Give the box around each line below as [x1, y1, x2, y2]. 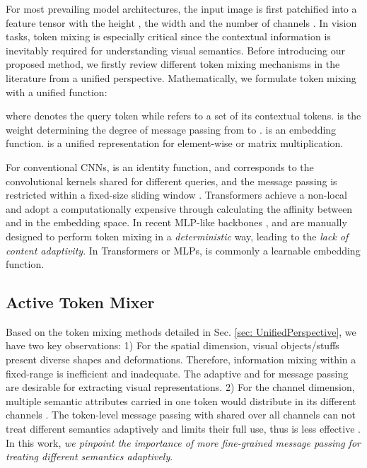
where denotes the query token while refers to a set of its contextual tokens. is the [6, 108, 361, 123]
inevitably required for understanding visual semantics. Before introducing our [6, 42, 345, 57]
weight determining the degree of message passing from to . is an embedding [6, 122, 337, 136]
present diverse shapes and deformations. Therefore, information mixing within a [6, 352, 356, 367]
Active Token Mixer [6, 291, 155, 313]
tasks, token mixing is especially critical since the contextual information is [6, 29, 331, 44]
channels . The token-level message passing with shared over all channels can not [6, 407, 356, 422]
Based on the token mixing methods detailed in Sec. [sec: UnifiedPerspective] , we [6, 324, 356, 339]
